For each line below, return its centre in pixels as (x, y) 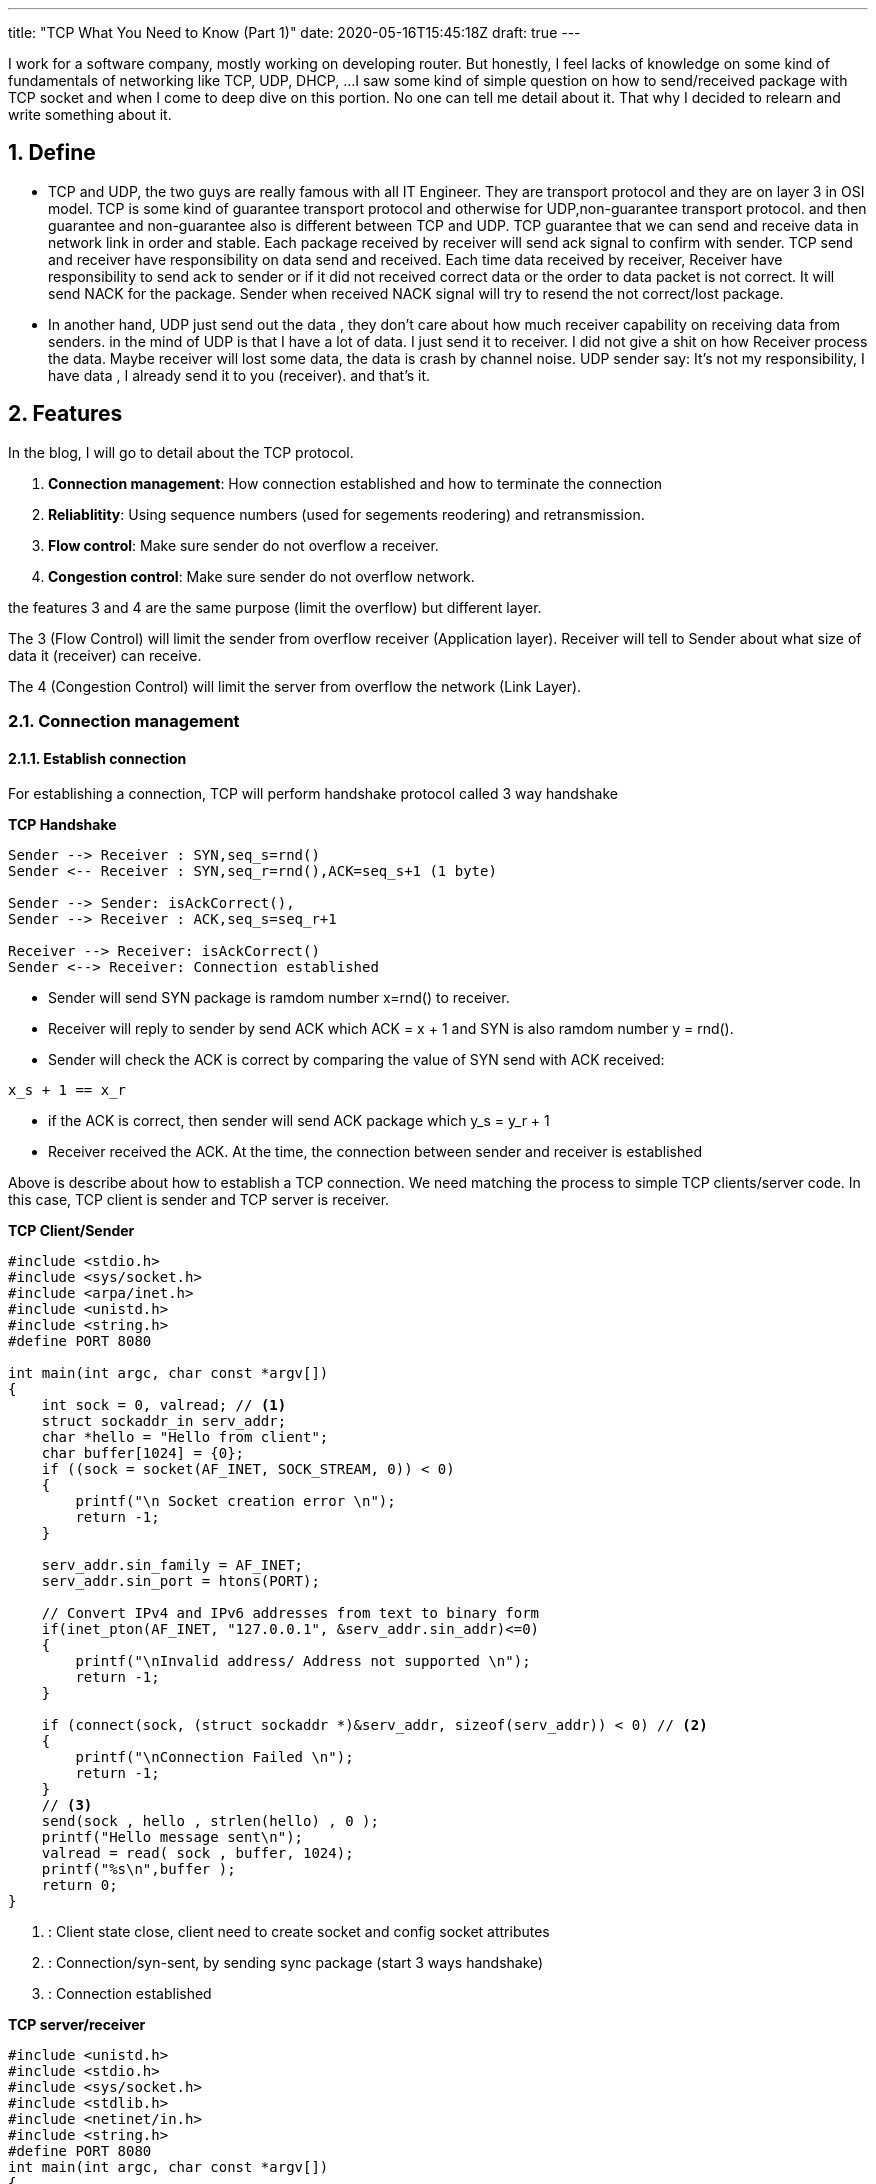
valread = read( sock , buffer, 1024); (197, 1853)
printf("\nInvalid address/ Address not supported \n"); (303, 1661)
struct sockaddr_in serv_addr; (164, 1421)
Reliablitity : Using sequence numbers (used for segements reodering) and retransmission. (346, 514)
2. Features (65, 414)
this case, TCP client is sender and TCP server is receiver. (199, 1200)
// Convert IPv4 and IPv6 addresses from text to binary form (290, 1613)
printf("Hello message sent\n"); (172, 1837)
